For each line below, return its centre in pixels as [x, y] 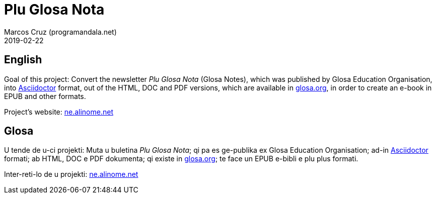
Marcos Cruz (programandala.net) [60, 32]
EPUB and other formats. [45, 96]
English [23, 60]
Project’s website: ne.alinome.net [59, 112]
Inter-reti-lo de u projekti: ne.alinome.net [71, 174]
